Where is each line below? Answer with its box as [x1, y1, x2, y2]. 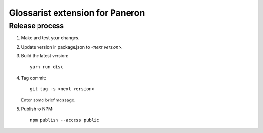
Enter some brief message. [21, 97, 75, 103]
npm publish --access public [30, 117, 99, 123]
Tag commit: [21, 75, 46, 81]
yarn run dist [30, 64, 63, 70]
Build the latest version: [21, 53, 68, 59]
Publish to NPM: [21, 106, 54, 112]
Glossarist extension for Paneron [9, 7, 145, 18]
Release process [9, 21, 64, 30]
